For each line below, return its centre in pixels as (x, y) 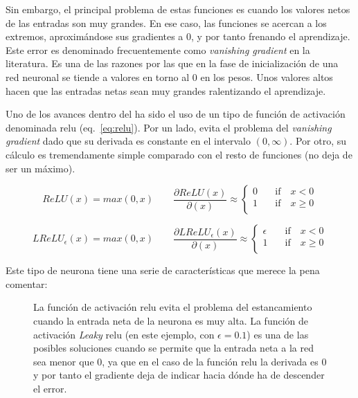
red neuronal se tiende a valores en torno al (98, 76)
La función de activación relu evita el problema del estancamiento (173, 307)
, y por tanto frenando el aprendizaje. (271, 36)
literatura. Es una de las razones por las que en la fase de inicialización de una (172, 63)
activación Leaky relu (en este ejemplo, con (124, 334)
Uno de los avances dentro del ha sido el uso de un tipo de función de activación (176, 114)
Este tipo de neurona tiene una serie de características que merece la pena (163, 270)
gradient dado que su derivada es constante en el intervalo (128, 141)
